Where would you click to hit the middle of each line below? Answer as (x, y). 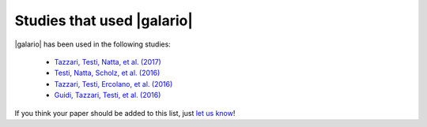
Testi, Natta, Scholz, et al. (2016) (107, 73)
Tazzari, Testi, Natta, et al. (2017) (108, 62)
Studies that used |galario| (104, 21)
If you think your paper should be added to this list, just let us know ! (125, 113)
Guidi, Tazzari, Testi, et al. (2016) (108, 95)
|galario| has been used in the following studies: (93, 44)
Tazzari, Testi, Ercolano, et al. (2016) (113, 84)
